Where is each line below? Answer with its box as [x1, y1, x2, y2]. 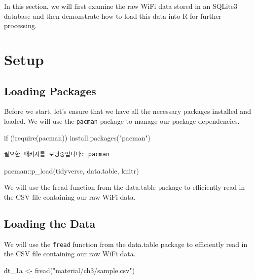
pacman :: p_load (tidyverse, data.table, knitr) [4, 165, 139, 175]
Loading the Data [4, 215, 96, 231]
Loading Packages [4, 83, 96, 98]
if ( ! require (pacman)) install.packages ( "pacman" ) [4, 132, 151, 142]
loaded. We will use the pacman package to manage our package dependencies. [4, 115, 240, 126]
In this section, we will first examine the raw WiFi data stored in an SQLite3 [4, 1, 237, 11]
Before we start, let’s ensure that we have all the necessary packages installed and [4, 106, 251, 116]
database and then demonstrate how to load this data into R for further [4, 10, 221, 21]
